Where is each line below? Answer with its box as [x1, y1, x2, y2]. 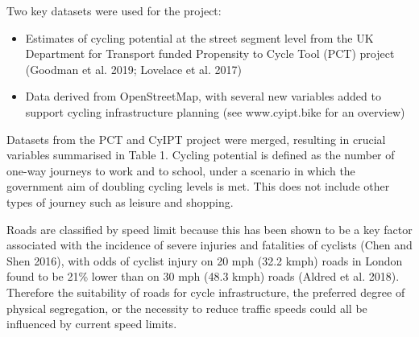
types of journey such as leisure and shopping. [6, 193, 234, 210]
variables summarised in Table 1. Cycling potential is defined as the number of [6, 146, 395, 163]
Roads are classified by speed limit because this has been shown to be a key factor [6, 220, 413, 237]
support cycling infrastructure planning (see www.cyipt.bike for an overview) [25, 103, 405, 120]
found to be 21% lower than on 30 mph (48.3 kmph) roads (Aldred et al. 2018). [6, 268, 400, 285]
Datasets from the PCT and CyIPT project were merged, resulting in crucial [6, 130, 386, 147]
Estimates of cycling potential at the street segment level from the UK [25, 29, 374, 46]
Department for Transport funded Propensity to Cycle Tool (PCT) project [25, 45, 395, 62]
